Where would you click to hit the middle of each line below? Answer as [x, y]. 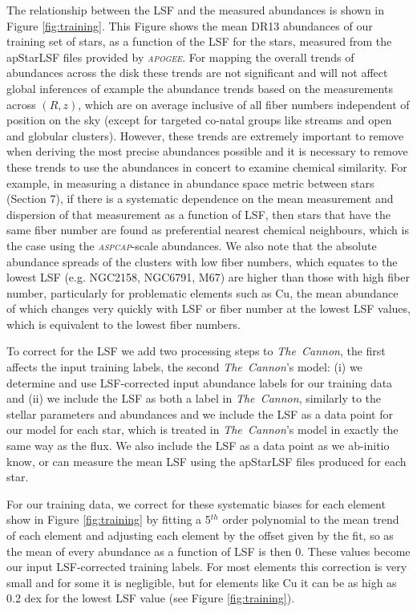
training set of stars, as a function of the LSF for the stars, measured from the [199, 41]
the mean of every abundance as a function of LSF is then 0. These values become [208, 551]
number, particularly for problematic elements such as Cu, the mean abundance [202, 292]
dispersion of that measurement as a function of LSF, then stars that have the [198, 214]
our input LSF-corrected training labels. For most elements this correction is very [207, 567]
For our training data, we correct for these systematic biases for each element [196, 503]
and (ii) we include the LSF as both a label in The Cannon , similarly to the [194, 398]
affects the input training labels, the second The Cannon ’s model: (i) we [184, 367]
